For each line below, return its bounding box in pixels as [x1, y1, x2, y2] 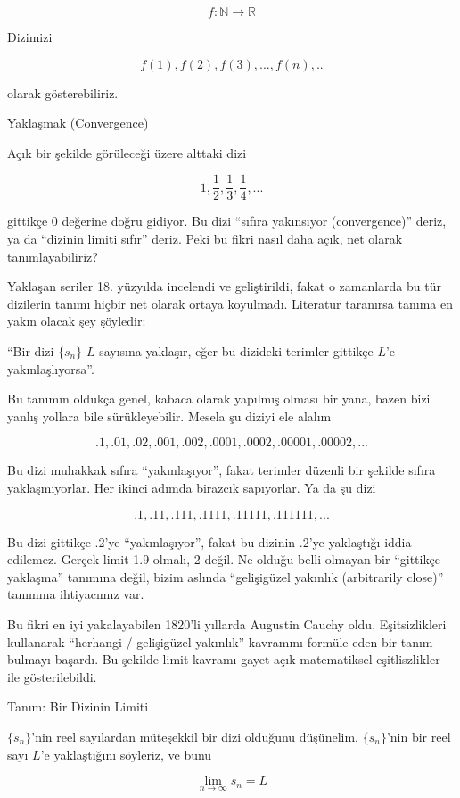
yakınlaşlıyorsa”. [7, 359, 94, 378]
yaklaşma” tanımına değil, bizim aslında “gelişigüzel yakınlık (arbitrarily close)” [7, 567, 444, 586]
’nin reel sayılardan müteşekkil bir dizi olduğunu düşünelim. [31, 727, 358, 745]
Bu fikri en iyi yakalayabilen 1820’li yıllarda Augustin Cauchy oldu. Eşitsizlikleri [7, 614, 447, 633]
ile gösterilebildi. [7, 667, 97, 686]
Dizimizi [7, 28, 53, 46]
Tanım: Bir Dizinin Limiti [7, 697, 149, 716]
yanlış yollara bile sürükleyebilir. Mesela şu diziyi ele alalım [7, 406, 332, 425]
